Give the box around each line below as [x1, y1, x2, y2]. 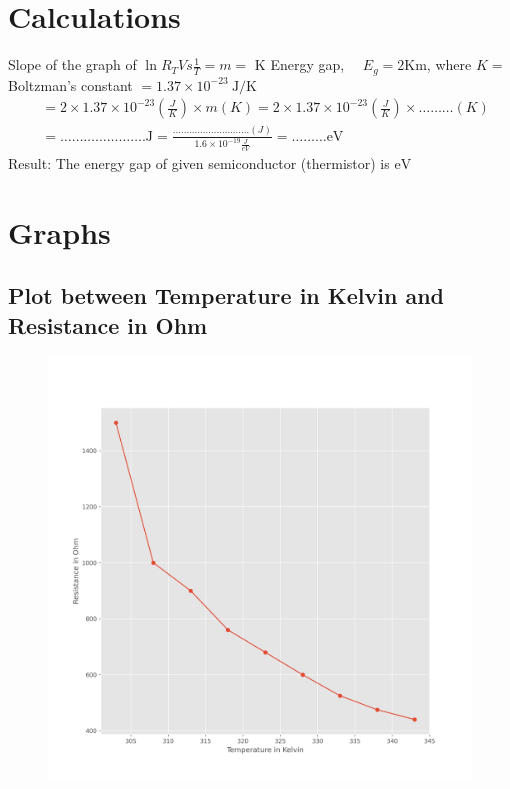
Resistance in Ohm [8, 309, 208, 340]
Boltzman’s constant [8, 74, 133, 95]
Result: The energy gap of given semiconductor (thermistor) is [8, 152, 390, 173]
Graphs [8, 211, 111, 252]
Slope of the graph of [8, 54, 137, 75]
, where [426, 54, 472, 75]
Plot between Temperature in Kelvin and [8, 280, 444, 311]
